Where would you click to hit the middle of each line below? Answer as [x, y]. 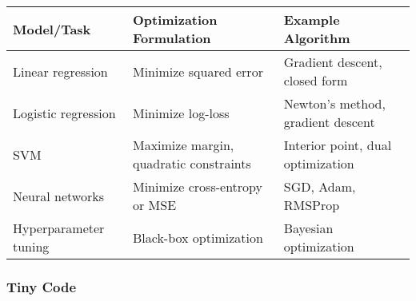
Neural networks [58, 196]
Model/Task [52, 29]
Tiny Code [42, 286]
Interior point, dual [338, 145]
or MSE [154, 205]
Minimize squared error [198, 71]
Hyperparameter [59, 228]
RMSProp [312, 205]
